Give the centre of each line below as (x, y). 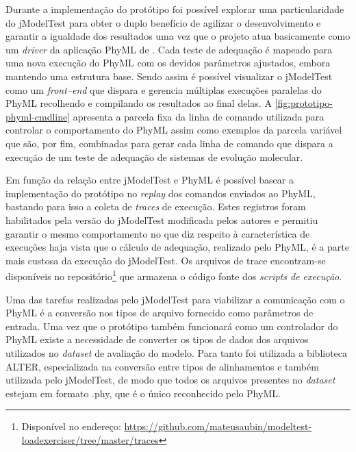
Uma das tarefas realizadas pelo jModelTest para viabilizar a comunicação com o (175, 299)
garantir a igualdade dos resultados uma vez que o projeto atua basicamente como (178, 36)
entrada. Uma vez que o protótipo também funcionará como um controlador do (172, 326)
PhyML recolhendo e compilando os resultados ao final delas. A (139, 103)
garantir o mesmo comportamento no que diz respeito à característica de (158, 233)
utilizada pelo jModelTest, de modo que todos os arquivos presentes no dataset (170, 380)
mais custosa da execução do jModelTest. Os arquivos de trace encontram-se (166, 260)
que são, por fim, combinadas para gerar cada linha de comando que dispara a (169, 143)
